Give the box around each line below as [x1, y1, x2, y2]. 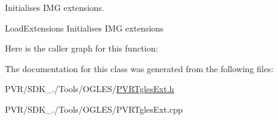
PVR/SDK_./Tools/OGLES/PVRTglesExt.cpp [5, 102, 183, 115]
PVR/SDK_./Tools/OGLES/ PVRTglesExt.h [5, 82, 174, 95]
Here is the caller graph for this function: [5, 42, 159, 55]
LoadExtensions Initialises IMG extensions [5, 21, 164, 34]
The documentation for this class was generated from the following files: [5, 62, 274, 75]
